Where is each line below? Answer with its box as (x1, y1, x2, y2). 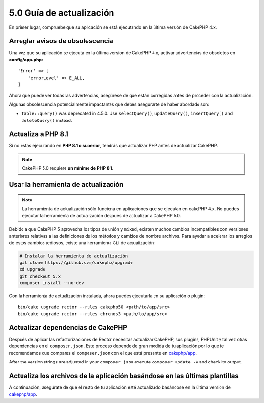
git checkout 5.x (19, 273, 61, 279)
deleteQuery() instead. (21, 117, 72, 123)
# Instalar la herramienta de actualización (19, 253, 128, 259)
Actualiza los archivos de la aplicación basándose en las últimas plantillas (9, 371, 239, 380)
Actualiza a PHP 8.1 (9, 130, 68, 139)
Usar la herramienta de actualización (9, 181, 124, 189)
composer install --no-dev (19, 281, 84, 286)
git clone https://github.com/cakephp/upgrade (19, 260, 133, 265)
